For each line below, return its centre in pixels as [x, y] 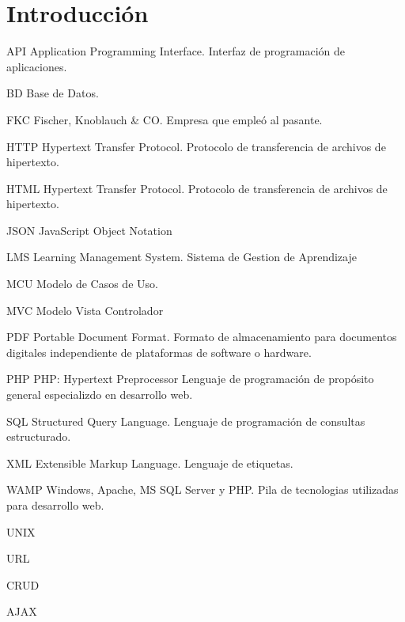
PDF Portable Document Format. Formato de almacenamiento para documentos [202, 337]
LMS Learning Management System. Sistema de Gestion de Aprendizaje [182, 257]
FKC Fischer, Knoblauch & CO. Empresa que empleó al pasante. [165, 119]
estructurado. [39, 436]
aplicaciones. [37, 66]
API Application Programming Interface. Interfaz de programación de [176, 51]
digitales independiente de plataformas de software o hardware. [159, 352]
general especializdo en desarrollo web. [100, 394]
